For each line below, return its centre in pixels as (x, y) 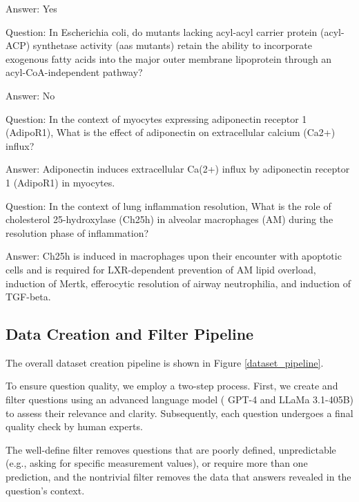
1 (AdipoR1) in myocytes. (60, 182)
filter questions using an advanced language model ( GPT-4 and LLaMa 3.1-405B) (179, 399)
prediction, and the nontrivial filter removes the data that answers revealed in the (178, 477)
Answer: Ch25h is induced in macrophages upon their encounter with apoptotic (174, 256)
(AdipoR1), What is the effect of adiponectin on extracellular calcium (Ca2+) (171, 132)
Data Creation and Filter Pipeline (130, 334)
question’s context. (45, 490)
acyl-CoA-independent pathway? (74, 72)
